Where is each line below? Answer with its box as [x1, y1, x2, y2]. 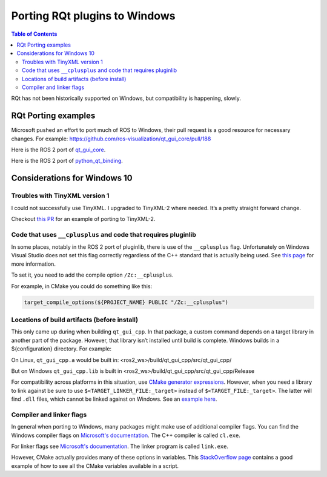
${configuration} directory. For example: [11, 345, 112, 352]
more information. [11, 260, 56, 268]
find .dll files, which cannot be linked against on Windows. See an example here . [11, 395, 217, 403]
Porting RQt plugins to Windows [11, 9, 176, 22]
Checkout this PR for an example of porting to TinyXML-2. [11, 215, 156, 222]
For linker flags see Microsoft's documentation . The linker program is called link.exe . [11, 442, 229, 450]
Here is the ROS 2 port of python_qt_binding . [11, 157, 124, 165]
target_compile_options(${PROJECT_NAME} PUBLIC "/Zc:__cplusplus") [24, 298, 229, 306]
